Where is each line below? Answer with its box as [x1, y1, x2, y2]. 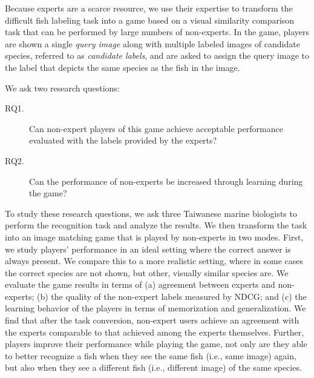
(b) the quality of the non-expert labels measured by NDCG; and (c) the [37, 290, 307, 302]
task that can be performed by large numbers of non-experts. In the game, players [5, 25, 309, 38]
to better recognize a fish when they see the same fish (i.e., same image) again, [5, 349, 296, 362]
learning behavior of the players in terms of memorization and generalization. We [5, 302, 306, 314]
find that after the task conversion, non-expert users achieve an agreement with [5, 314, 299, 327]
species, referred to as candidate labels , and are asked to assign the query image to [5, 49, 309, 62]
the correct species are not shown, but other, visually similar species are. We [5, 266, 289, 279]
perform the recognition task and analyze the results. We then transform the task [5, 219, 307, 231]
